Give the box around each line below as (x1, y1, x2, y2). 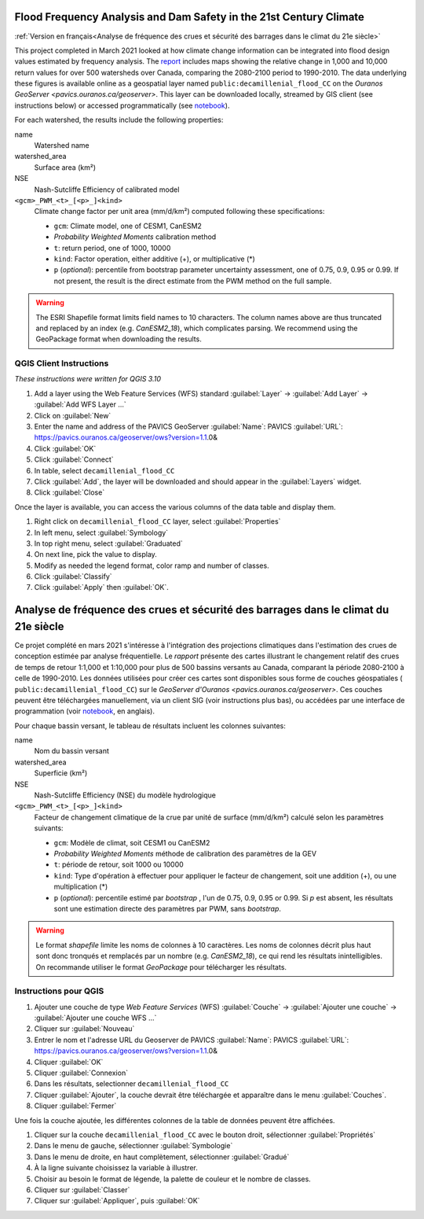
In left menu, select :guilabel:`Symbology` (34, 528, 169, 537)
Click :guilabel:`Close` (34, 488, 105, 497)
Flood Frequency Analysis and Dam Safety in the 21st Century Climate (14, 10, 365, 24)
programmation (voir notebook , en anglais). (14, 706, 155, 716)
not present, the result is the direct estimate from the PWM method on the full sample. (53, 276, 332, 285)
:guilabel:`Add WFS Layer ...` (34, 400, 127, 409)
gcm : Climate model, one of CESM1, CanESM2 (53, 221, 202, 230)
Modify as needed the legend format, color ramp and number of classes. (34, 561, 270, 570)
